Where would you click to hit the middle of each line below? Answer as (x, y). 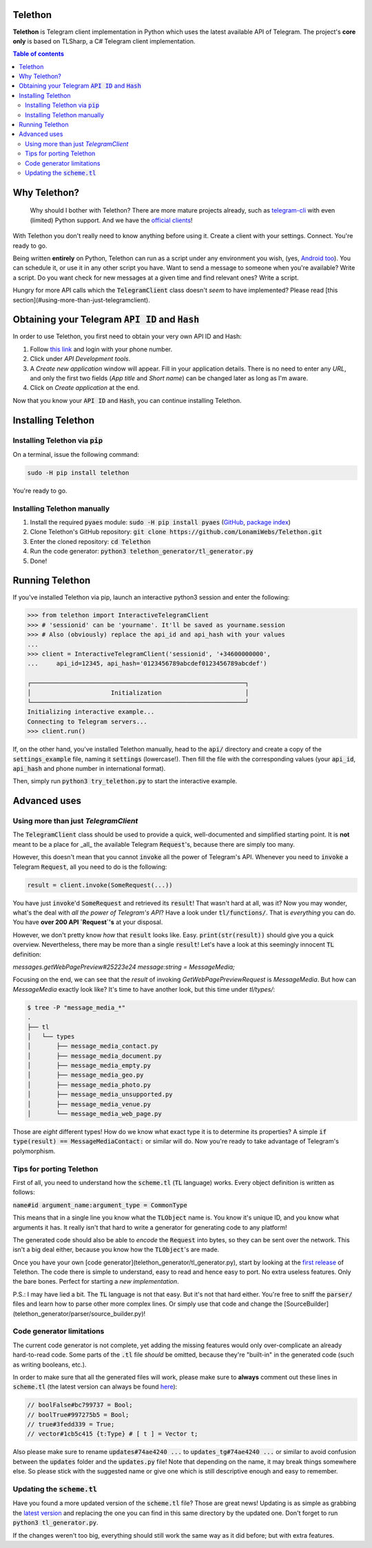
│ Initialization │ (138, 693)
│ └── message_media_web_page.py (94, 1114)
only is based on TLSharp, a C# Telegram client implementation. (104, 41)
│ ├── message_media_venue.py (89, 1104)
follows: (24, 1192)
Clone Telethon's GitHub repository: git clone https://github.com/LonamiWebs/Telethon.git (176, 532)
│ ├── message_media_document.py (94, 1056)
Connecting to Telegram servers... (87, 722)
